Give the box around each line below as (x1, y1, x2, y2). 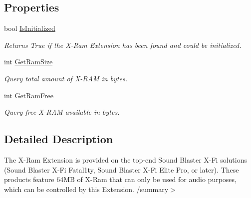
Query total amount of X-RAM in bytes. (4, 73, 128, 83)
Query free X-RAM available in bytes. (4, 107, 120, 117)
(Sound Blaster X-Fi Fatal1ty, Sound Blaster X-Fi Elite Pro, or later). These (4, 164, 239, 175)
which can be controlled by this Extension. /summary (4, 184, 169, 194)
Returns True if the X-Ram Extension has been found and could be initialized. (4, 39, 242, 50)
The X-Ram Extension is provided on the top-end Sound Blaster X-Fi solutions (4, 154, 247, 165)
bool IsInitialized (4, 23, 55, 33)
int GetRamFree (4, 90, 53, 100)
